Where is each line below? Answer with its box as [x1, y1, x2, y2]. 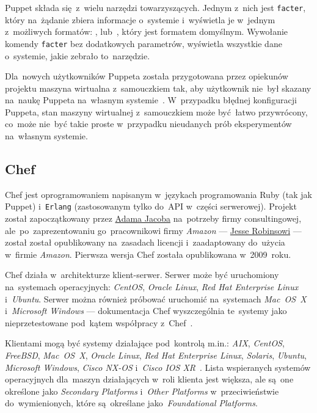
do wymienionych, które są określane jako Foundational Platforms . [5, 397, 258, 409]
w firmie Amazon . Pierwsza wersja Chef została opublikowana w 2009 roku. [5, 247, 291, 260]
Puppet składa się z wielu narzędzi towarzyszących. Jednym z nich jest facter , [5, 1, 306, 13]
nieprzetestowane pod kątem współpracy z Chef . [5, 316, 193, 329]
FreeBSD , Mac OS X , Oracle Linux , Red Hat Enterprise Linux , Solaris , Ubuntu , [5, 349, 307, 362]
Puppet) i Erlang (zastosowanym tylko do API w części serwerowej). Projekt [5, 200, 297, 213]
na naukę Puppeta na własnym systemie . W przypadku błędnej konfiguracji [5, 93, 297, 106]
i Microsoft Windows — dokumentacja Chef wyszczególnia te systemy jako [5, 304, 287, 317]
